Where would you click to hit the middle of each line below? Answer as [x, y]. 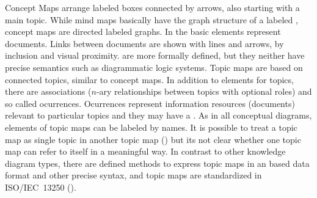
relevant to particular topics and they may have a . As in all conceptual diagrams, [158, 115]
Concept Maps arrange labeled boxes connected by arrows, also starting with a [152, 7]
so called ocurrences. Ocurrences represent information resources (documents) [150, 103]
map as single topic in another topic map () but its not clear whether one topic [153, 139]
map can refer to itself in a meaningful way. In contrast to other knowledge [145, 151]
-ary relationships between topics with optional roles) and [204, 91]
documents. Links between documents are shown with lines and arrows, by [144, 43]
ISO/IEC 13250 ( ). [41, 187]
